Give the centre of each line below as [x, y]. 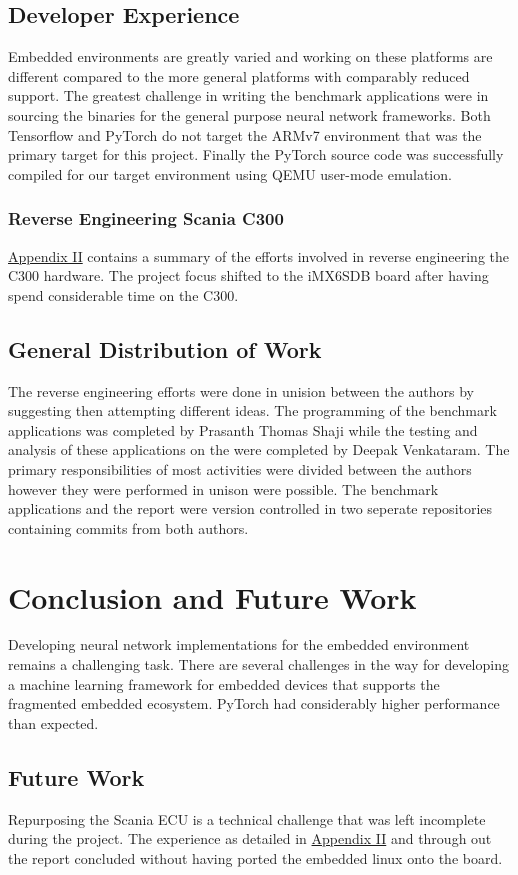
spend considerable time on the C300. [123, 294]
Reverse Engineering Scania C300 [146, 218]
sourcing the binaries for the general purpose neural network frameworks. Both [249, 114]
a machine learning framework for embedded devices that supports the [224, 683]
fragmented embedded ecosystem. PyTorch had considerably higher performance [254, 703]
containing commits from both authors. [128, 527]
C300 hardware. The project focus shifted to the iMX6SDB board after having [248, 275]
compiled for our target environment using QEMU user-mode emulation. [230, 173]
